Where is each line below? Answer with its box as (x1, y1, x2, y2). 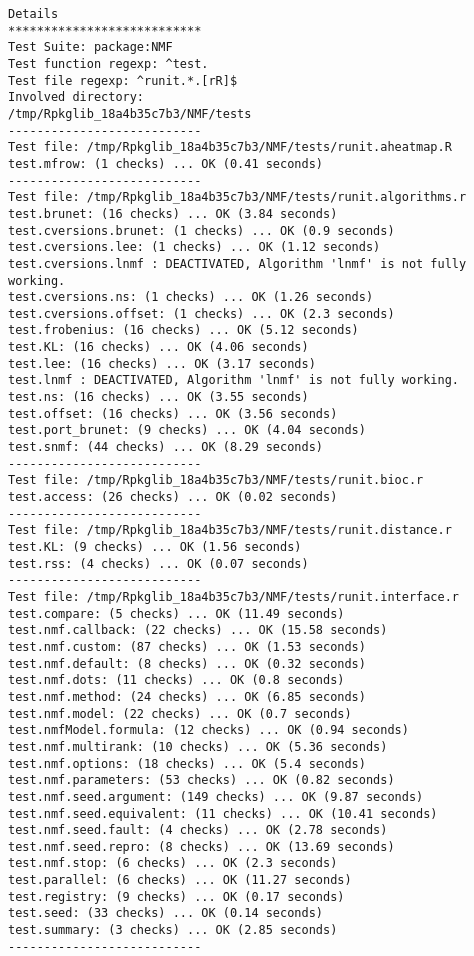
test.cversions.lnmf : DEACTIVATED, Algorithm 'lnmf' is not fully (8, 256, 467, 271)
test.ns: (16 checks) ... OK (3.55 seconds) (8, 390, 309, 405)
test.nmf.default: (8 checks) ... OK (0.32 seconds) (8, 656, 366, 671)
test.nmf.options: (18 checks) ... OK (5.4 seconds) (8, 756, 366, 771)
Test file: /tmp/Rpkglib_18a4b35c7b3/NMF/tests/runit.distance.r (8, 523, 452, 538)
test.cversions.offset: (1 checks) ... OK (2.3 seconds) (8, 306, 395, 321)
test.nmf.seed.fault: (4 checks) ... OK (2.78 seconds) (8, 823, 388, 838)
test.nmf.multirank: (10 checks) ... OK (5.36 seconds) (8, 739, 388, 754)
